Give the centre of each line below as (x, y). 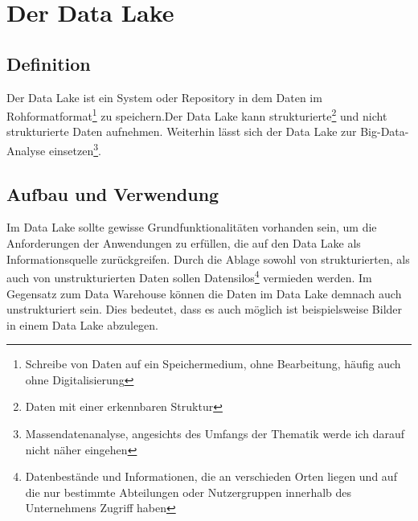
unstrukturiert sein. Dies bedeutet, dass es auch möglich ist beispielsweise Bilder (205, 309)
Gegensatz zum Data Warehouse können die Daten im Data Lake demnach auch (204, 293)
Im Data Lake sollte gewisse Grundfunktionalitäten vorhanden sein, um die (192, 227)
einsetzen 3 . (75, 149)
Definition (49, 63)
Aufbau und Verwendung (113, 193)
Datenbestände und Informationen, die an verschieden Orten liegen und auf (211, 476)
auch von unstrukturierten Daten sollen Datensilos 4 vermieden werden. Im (189, 276)
